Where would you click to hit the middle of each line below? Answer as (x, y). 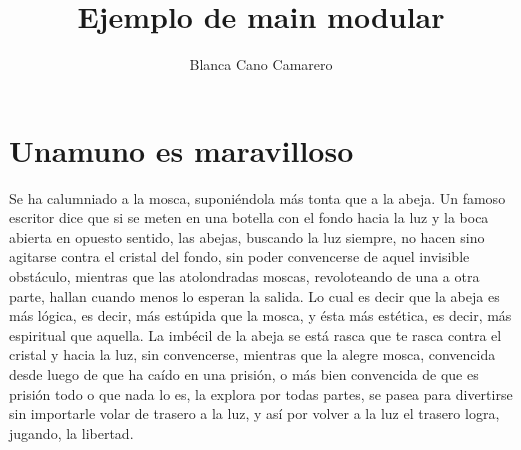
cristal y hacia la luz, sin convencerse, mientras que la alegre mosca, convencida (252, 354)
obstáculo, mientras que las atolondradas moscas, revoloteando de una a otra (244, 276)
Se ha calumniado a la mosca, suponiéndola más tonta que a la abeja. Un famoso (257, 197)
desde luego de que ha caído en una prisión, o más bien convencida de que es (244, 374)
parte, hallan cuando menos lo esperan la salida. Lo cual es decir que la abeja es (254, 295)
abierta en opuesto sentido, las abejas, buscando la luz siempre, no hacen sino (247, 236)
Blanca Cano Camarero (261, 64)
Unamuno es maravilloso (181, 149)
